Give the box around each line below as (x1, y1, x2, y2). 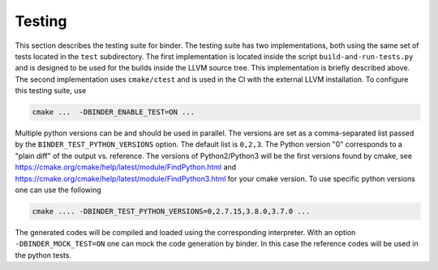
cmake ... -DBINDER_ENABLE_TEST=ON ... (32, 108, 195, 117)
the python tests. (15, 250, 72, 259)
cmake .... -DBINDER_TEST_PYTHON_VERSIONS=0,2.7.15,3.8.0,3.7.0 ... (32, 207, 311, 216)
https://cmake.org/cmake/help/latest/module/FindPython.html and (15, 162, 237, 172)
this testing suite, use (15, 86, 87, 96)
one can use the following (15, 185, 101, 195)
